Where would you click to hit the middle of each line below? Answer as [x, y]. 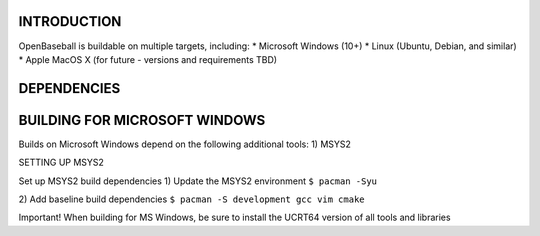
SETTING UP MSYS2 [61, 162]
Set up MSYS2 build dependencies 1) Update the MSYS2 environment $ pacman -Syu [198, 181]
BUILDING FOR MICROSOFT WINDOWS [142, 120]
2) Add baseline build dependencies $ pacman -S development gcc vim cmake [191, 199]
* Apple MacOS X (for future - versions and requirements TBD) [148, 59]
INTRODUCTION [70, 21]
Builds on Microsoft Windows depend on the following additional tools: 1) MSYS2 [185, 144]
